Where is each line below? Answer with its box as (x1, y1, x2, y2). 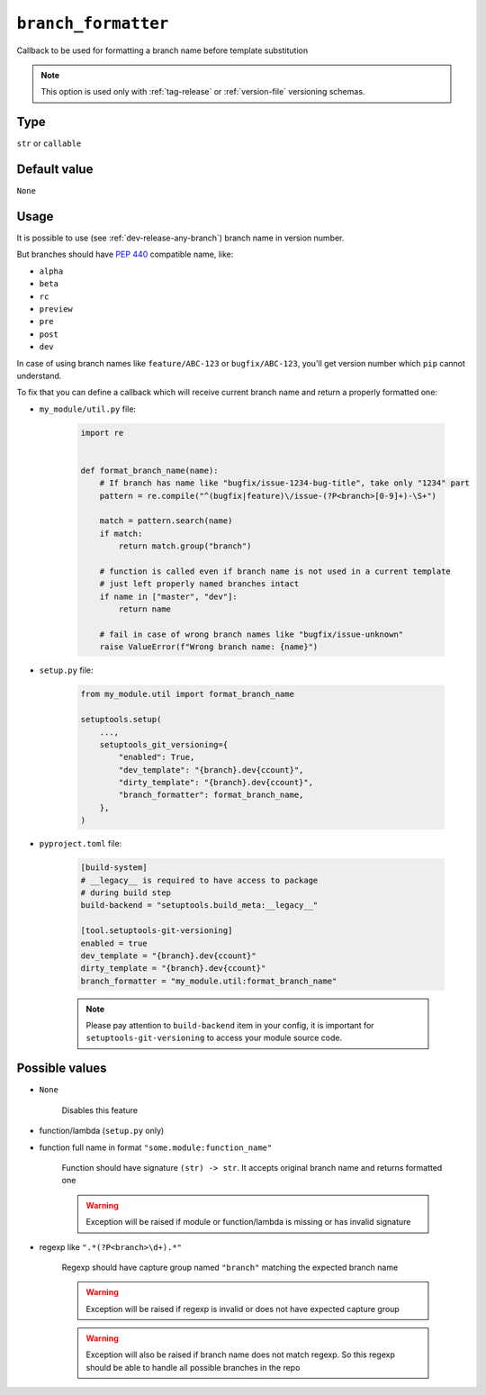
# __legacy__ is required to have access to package (80, 874, 319, 885)
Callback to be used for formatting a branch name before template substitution (16, 45, 309, 56)
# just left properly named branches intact (99, 579, 300, 589)
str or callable (16, 138, 82, 149)
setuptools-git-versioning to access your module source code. (85, 1032, 343, 1044)
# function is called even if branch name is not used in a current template (99, 566, 452, 576)
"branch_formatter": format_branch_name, (118, 790, 304, 801)
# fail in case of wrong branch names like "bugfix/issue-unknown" (99, 629, 404, 639)
